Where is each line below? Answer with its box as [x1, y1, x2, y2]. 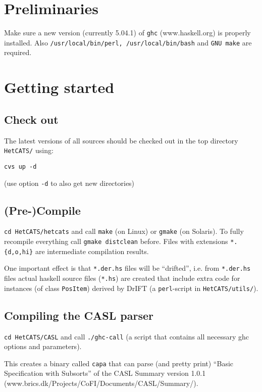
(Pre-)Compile [4, 202, 81, 218]
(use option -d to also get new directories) [4, 177, 135, 188]
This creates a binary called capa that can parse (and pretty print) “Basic [4, 358, 234, 368]
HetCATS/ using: [4, 145, 54, 156]
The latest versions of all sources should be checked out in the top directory [4, 135, 238, 145]
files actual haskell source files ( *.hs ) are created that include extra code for [4, 273, 240, 283]
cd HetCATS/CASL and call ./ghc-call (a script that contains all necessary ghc [4, 331, 249, 341]
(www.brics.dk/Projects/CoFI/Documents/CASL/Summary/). [4, 378, 198, 388]
